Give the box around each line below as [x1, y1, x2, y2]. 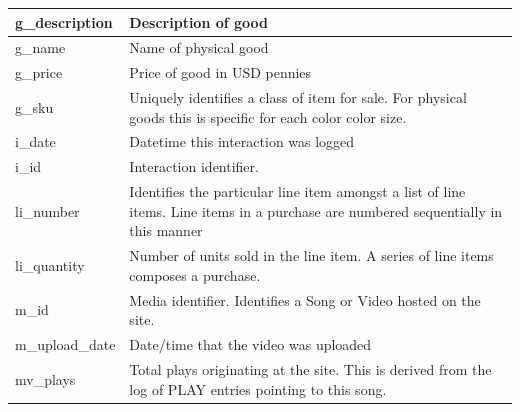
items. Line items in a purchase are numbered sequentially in [129, 200, 503, 221]
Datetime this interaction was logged [129, 131, 355, 152]
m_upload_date [15, 334, 116, 355]
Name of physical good [129, 37, 269, 58]
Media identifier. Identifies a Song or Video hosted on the [129, 289, 481, 310]
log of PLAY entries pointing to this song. [129, 378, 387, 399]
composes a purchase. [129, 264, 261, 285]
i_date [15, 131, 56, 152]
